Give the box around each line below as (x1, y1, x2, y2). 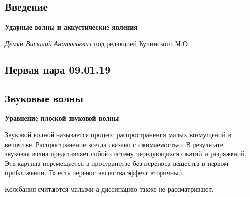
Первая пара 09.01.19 (5, 62, 111, 77)
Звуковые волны (5, 90, 83, 105)
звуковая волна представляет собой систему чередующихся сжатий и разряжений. (5, 148, 247, 159)
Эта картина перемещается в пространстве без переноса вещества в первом (5, 158, 229, 168)
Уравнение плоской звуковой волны (5, 113, 119, 123)
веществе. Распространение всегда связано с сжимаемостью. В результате (5, 139, 223, 149)
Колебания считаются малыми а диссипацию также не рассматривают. (5, 183, 214, 194)
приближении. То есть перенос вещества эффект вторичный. (5, 167, 184, 178)
